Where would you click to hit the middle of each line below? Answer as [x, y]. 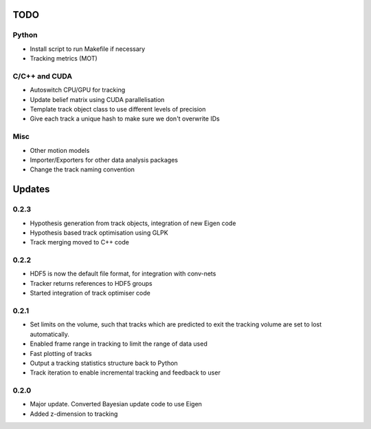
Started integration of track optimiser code [90, 293]
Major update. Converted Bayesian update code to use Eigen [116, 404]
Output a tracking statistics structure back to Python [104, 363]
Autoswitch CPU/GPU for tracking [78, 90]
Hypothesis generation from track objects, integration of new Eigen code [133, 223]
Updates [31, 189]
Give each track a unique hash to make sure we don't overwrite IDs [125, 119]
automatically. [50, 334]
